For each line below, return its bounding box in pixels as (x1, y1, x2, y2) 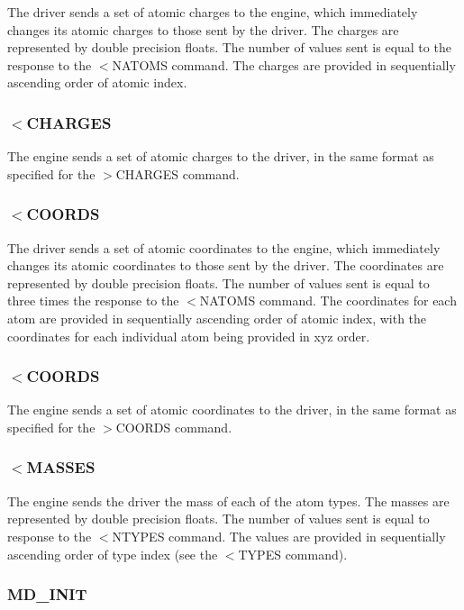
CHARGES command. (115, 164, 240, 183)
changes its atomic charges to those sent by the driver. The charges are (7, 20, 399, 39)
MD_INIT (7, 583, 87, 605)
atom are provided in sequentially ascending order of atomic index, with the (7, 308, 427, 327)
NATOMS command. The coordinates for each (199, 291, 457, 310)
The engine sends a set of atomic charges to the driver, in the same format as (7, 147, 434, 166)
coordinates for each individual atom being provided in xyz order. (7, 326, 370, 345)
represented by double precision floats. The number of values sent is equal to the (7, 38, 451, 57)
